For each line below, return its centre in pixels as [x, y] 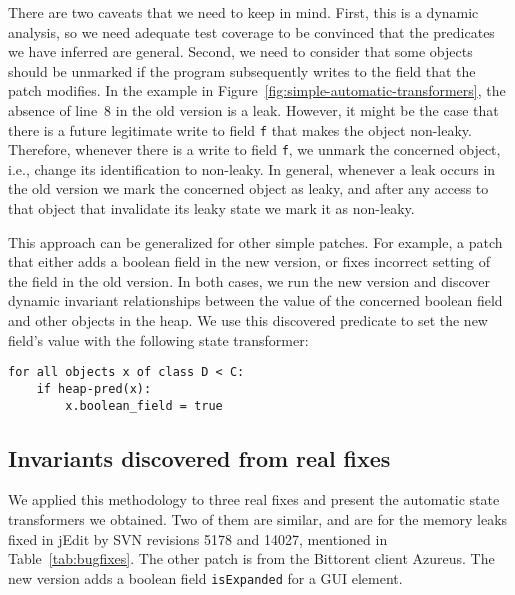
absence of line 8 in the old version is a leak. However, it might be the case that [253, 109]
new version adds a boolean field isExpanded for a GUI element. [205, 577]
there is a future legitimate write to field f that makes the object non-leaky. [240, 129]
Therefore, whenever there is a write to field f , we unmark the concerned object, [254, 149]
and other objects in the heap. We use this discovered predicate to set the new [248, 320]
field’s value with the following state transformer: [158, 339]
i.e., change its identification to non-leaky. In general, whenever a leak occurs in [252, 168]
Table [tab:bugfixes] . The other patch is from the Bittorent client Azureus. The [251, 558]
